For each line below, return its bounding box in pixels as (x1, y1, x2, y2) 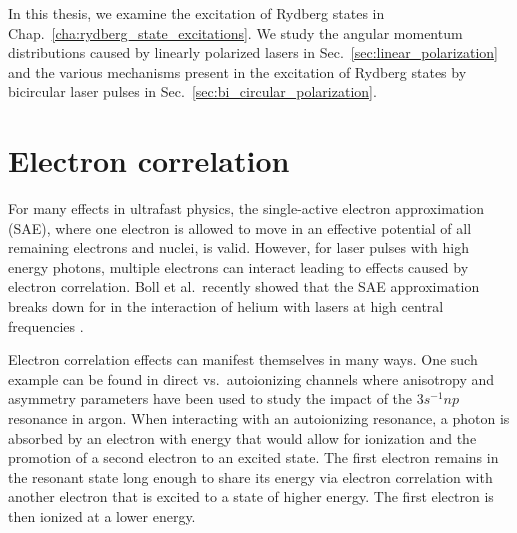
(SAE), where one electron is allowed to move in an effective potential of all (8, 217, 472, 238)
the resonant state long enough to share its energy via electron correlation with (8, 466, 493, 487)
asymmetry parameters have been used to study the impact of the (8, 388, 413, 409)
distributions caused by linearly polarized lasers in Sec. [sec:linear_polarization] (8, 42, 498, 63)
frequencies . (8, 315, 84, 336)
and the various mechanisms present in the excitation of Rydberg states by (8, 61, 467, 82)
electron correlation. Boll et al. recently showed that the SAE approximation (8, 276, 480, 297)
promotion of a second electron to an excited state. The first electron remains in (8, 447, 499, 468)
